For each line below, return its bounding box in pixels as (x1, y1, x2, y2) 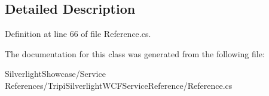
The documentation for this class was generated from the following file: (5, 47, 265, 60)
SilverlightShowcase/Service (5, 67, 106, 80)
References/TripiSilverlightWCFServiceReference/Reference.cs (5, 79, 233, 91)
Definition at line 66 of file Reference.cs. (5, 27, 151, 40)
